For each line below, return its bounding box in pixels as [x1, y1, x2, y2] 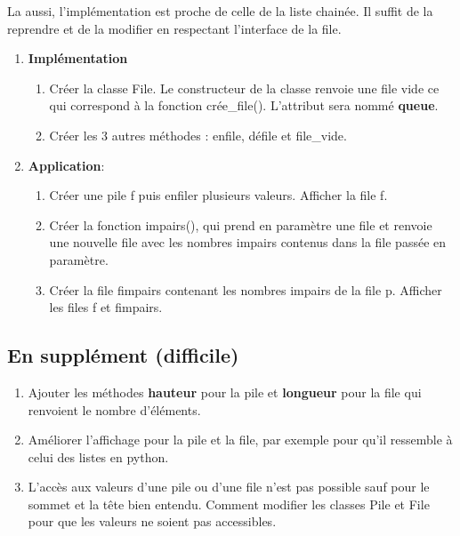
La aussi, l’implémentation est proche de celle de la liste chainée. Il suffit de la [7, 2, 433, 20]
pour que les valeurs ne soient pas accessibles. [28, 512, 277, 531]
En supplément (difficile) [7, 341, 239, 369]
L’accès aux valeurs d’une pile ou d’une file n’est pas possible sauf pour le [28, 477, 430, 496]
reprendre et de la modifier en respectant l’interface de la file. [7, 19, 342, 37]
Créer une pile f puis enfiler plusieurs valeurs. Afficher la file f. [49, 186, 388, 204]
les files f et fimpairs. [49, 298, 163, 316]
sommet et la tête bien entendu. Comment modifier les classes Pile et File [28, 494, 430, 513]
